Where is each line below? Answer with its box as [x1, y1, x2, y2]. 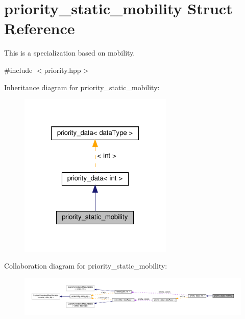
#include [4, 64, 33, 75]
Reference [4, 18, 75, 39]
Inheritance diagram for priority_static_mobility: [4, 82, 160, 92]
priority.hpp [44, 64, 81, 75]
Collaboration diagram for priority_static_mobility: [4, 260, 167, 271]
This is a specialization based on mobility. [4, 47, 135, 58]
